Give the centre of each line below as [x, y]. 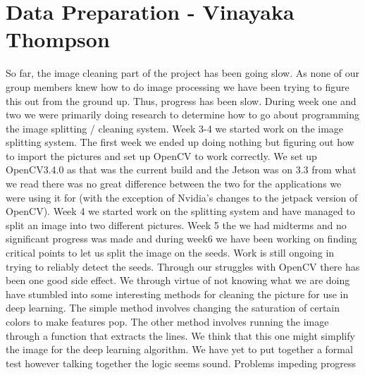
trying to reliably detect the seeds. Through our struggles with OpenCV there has [183, 266]
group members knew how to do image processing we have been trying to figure [178, 86]
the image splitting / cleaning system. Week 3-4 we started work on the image [175, 128]
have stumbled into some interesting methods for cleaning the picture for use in [177, 294]
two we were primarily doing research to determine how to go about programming [183, 115]
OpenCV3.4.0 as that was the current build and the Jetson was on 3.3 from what [181, 170]
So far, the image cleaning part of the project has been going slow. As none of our [183, 73]
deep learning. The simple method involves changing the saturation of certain [173, 308]
